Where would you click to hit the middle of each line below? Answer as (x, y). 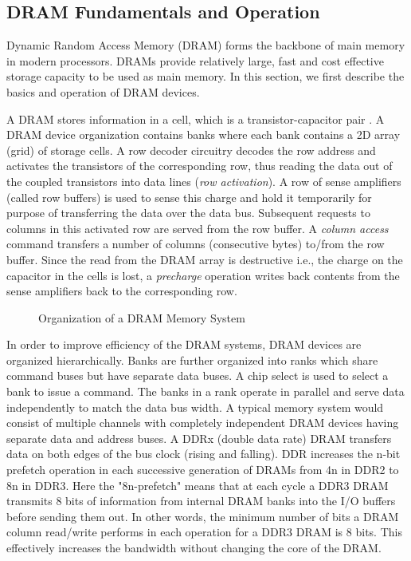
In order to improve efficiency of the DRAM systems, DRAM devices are (184, 344)
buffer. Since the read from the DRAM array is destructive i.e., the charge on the (205, 259)
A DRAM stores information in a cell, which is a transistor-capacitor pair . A (196, 119)
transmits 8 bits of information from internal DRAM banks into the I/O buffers (201, 501)
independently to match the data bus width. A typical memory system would (195, 407)
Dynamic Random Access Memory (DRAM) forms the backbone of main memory (206, 45)
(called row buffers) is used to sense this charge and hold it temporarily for (189, 197)
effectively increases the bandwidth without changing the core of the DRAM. (194, 548)
